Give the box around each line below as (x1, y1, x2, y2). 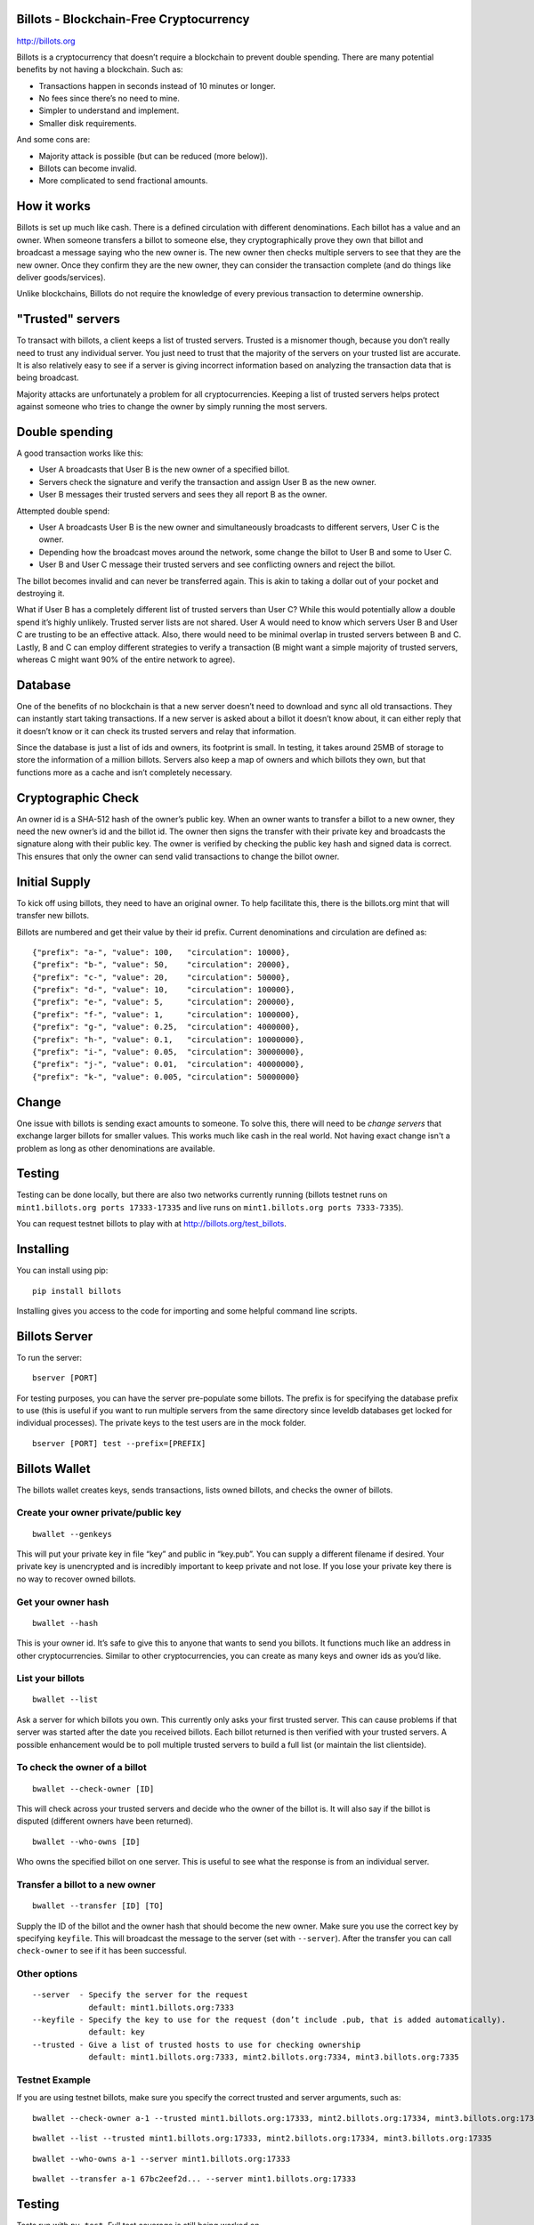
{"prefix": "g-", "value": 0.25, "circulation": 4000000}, (32, 1022, 300, 1032)
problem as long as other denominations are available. (16, 1143, 215, 1153)
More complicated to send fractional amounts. (38, 175, 208, 186)
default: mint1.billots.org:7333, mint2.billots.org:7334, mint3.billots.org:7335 (88, 2052, 460, 2062)
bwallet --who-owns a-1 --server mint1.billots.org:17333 (32, 2154, 291, 2164)
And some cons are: (16, 134, 91, 145)
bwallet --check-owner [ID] (32, 1784, 155, 1793)
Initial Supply (16, 874, 91, 889)
